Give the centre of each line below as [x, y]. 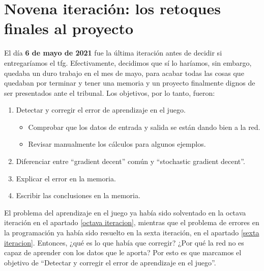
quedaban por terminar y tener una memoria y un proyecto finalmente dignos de [130, 83]
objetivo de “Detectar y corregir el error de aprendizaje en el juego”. [110, 262]
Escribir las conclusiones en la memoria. [78, 195]
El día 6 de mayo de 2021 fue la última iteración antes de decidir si [113, 53]
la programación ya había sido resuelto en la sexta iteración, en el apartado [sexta [132, 233]
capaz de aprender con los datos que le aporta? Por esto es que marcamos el [123, 252]
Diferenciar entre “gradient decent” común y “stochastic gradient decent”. [130, 161]
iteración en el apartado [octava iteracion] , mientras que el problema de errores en [132, 222]
